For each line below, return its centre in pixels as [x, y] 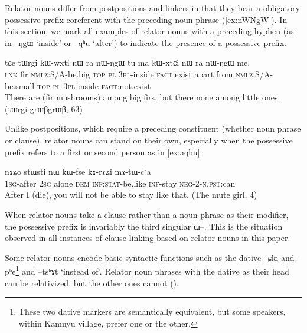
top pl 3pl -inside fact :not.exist [94, 85]
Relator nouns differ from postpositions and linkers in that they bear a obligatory [152, 8]
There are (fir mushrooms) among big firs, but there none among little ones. [143, 97]
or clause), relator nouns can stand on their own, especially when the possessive [149, 140]
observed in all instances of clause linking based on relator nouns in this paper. [148, 238]
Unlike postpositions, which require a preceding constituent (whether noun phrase [153, 128]
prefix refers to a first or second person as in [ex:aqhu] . [104, 151]
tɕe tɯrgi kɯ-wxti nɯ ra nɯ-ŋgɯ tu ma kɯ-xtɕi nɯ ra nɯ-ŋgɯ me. [128, 62]
